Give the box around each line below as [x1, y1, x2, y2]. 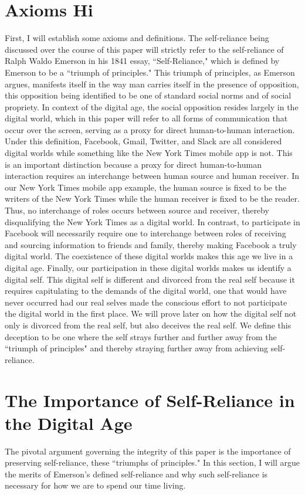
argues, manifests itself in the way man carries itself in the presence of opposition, [5, 77, 299, 90]
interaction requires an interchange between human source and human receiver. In [5, 169, 300, 182]
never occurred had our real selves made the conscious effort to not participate [5, 296, 287, 308]
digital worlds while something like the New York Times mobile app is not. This [5, 147, 293, 159]
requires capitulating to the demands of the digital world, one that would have [5, 284, 287, 297]
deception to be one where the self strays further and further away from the [5, 330, 277, 343]
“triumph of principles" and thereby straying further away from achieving [5, 342, 269, 354]
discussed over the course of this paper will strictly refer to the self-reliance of [5, 43, 284, 55]
